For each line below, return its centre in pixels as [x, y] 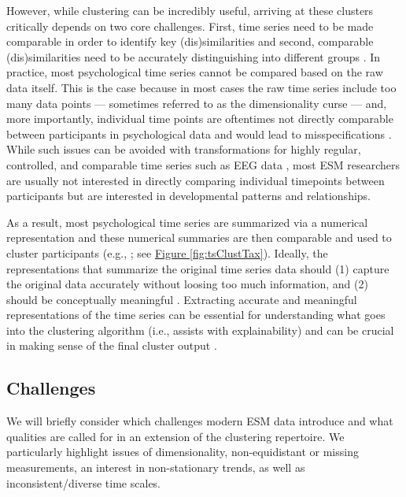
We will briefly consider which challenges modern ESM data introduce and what [200, 421]
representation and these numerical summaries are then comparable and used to [199, 237]
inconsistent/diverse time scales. [83, 482]
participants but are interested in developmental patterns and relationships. [189, 196]
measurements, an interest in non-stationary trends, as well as [156, 467]
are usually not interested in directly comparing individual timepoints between [196, 180]
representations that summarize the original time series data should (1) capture [198, 268]
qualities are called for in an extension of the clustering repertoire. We [175, 436]
